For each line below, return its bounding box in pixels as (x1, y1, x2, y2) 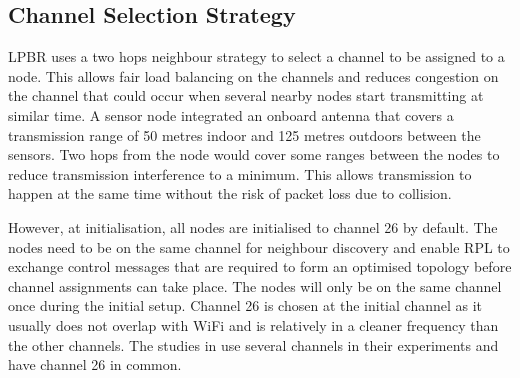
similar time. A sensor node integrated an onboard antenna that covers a (8, 104, 454, 125)
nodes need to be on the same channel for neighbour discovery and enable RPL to (8, 236, 510, 257)
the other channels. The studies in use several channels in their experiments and (8, 334, 499, 355)
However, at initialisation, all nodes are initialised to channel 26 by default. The (8, 216, 498, 237)
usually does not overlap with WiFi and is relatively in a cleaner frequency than (8, 314, 499, 335)
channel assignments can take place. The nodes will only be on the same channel (8, 275, 502, 296)
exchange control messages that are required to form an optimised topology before (8, 256, 512, 277)
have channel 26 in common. (8, 354, 182, 375)
